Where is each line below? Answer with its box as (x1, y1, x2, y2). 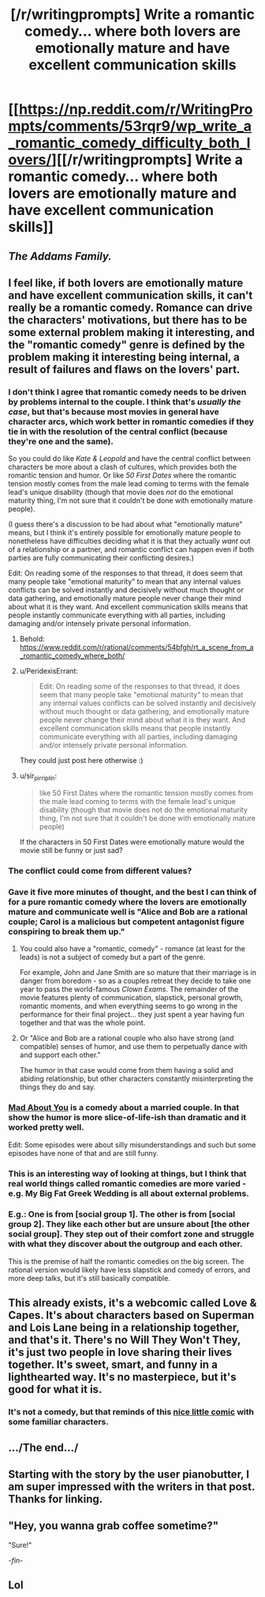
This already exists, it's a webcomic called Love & (8, 1297, 257, 1310)
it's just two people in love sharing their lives (8, 1346, 233, 1359)
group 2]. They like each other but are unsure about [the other (8, 1219, 250, 1230)
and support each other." (19, 1050, 101, 1060)
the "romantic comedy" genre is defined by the (8, 338, 245, 351)
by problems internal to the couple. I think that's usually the (8, 396, 241, 407)
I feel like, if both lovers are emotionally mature (8, 276, 244, 289)
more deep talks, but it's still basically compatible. (8, 1273, 171, 1282)
